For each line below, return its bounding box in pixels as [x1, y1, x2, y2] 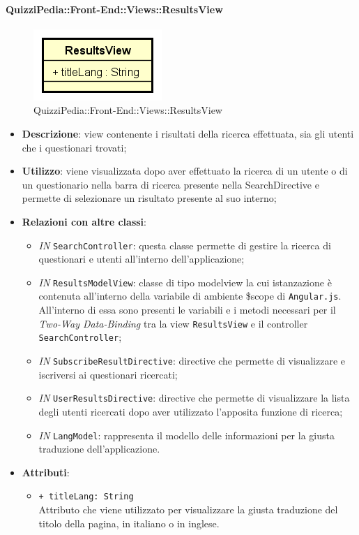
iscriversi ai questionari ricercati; [38, 367, 178, 381]
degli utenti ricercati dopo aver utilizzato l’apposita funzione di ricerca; [38, 404, 343, 418]
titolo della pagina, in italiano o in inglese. [38, 515, 220, 530]
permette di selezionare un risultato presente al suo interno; [22, 191, 277, 205]
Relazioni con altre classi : [22, 214, 146, 228]
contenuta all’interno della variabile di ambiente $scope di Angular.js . [38, 288, 342, 303]
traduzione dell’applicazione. [38, 441, 160, 456]
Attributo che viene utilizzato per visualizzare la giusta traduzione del [38, 502, 338, 517]
